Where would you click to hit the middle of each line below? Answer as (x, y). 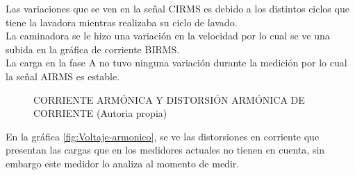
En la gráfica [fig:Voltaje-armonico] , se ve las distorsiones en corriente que (163, 136)
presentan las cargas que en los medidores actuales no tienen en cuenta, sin (165, 150)
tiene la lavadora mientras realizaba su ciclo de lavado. (122, 22)
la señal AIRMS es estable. (63, 76)
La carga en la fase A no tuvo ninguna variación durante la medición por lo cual (176, 63)
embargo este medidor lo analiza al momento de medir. (123, 163)
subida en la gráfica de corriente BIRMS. (93, 49)
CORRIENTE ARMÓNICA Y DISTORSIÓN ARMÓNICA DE (169, 99)
